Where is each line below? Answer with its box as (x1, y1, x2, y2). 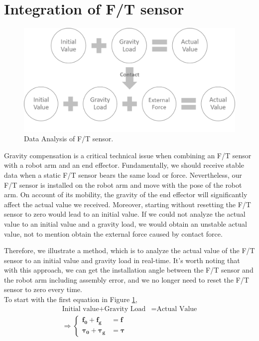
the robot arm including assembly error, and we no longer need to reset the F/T (4, 274, 249, 285)
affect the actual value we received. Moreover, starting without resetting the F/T (4, 199, 251, 209)
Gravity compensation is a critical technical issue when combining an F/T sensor (4, 150, 252, 160)
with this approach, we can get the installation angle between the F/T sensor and (4, 265, 254, 275)
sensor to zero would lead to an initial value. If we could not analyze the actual (4, 209, 246, 219)
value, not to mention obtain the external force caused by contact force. (4, 228, 223, 239)
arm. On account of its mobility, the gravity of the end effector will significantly (4, 189, 248, 200)
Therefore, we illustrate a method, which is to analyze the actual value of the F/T (4, 245, 255, 256)
